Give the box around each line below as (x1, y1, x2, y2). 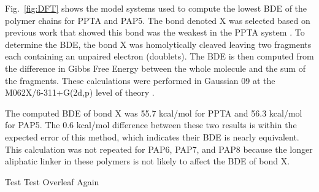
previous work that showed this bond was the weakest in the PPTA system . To (5, 26, 305, 39)
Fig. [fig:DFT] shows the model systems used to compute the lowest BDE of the (5, 2, 307, 14)
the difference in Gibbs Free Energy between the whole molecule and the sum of (5, 61, 306, 74)
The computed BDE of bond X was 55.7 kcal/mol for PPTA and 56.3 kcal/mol (5, 106, 302, 119)
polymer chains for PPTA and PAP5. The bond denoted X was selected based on (5, 13, 310, 26)
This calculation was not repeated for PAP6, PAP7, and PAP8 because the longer (5, 142, 313, 155)
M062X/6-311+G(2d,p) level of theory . (5, 86, 155, 99)
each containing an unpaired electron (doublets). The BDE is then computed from (5, 50, 314, 63)
